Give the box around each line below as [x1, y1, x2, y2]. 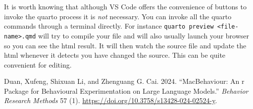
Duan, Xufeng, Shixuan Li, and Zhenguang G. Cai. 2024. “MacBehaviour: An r [4, 76, 245, 86]
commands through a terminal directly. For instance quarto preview [4, 21, 214, 31]
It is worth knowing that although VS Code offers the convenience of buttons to [4, 1, 247, 11]
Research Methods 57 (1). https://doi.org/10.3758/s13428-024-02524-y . [4, 95, 217, 106]
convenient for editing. [4, 59, 72, 70]
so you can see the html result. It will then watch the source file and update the [4, 40, 247, 50]
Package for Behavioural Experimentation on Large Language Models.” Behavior [4, 85, 249, 96]
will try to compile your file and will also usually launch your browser [38, 30, 249, 40]
